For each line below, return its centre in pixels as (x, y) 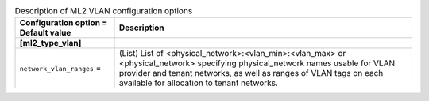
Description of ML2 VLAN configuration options (104, 11)
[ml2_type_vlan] (50, 43)
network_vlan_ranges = (60, 69)
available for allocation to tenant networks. (199, 83)
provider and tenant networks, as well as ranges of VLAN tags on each (251, 73)
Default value (45, 33)
